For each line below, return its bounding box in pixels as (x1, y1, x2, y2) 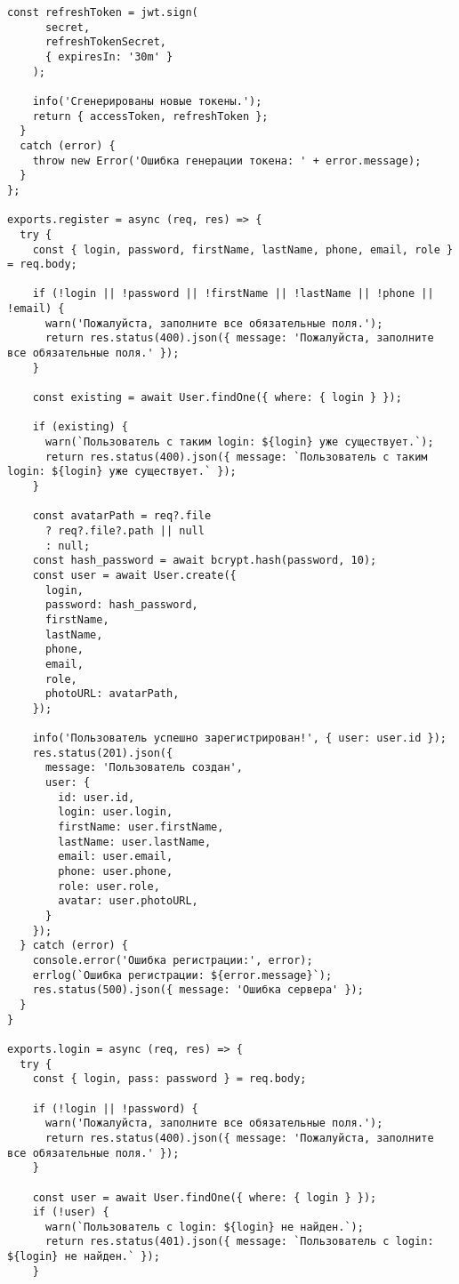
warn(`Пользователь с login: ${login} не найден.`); (44, 1220, 364, 1233)
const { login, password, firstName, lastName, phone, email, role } (32, 243, 454, 256)
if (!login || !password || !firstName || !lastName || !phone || (32, 287, 434, 301)
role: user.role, (58, 879, 160, 893)
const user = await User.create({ (32, 568, 237, 582)
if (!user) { (32, 1206, 109, 1219)
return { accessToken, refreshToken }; (32, 109, 269, 123)
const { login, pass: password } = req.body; (32, 1072, 307, 1086)
